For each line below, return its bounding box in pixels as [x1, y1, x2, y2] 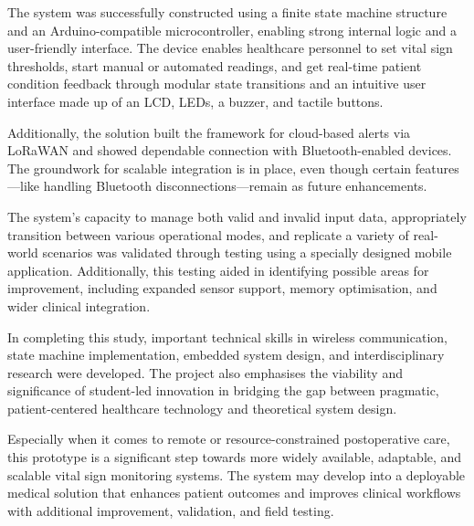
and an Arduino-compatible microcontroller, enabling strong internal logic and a [7, 20, 457, 39]
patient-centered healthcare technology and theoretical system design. [7, 398, 397, 417]
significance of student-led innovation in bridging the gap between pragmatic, [7, 381, 439, 400]
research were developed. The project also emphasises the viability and [7, 363, 403, 382]
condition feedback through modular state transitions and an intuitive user [7, 74, 427, 93]
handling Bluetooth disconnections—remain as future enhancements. [43, 176, 427, 195]
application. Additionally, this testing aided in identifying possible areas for [7, 260, 429, 279]
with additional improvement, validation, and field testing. [7, 500, 334, 520]
